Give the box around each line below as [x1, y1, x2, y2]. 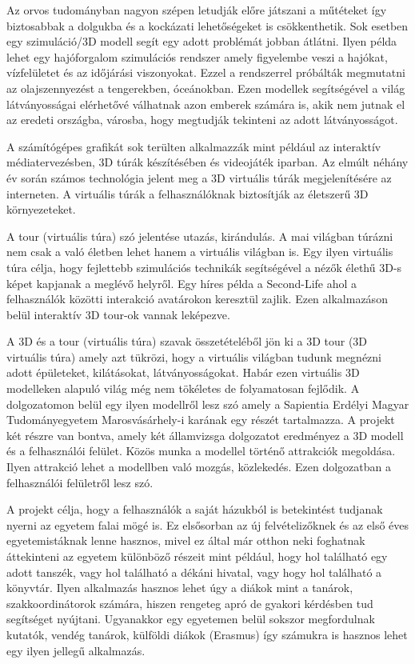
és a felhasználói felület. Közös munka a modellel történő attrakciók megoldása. [6, 442, 396, 459]
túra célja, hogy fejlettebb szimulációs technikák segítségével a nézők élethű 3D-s [6, 258, 402, 275]
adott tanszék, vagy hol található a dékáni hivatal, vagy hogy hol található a [6, 563, 382, 580]
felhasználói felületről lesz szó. [6, 474, 154, 490]
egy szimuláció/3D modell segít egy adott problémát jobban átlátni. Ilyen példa [6, 33, 397, 50]
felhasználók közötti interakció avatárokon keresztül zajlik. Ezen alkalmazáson [6, 290, 388, 307]
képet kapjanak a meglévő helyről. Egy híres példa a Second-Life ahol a [6, 274, 357, 291]
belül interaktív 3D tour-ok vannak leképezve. [6, 306, 230, 322]
